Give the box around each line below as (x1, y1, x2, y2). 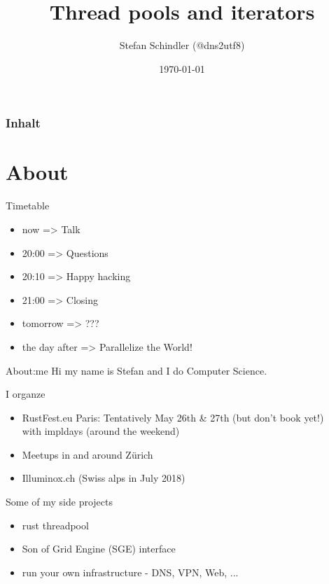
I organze (6, 387, 45, 401)
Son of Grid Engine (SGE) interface (22, 541, 176, 556)
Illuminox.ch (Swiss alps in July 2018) (22, 471, 185, 485)
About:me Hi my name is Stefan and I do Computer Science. (6, 363, 267, 377)
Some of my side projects (6, 494, 113, 509)
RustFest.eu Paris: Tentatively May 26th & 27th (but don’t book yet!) (22, 410, 324, 424)
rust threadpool (22, 517, 89, 532)
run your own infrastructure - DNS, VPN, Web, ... (22, 564, 239, 579)
